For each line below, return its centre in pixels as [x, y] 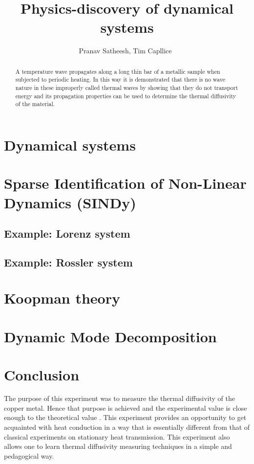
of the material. [35, 104]
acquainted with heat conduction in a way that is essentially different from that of [127, 427]
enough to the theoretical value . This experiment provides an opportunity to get [125, 417]
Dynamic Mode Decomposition [110, 336]
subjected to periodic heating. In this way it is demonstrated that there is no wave [120, 79]
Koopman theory [62, 298]
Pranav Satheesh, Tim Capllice [125, 51]
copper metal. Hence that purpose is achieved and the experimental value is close [126, 408]
